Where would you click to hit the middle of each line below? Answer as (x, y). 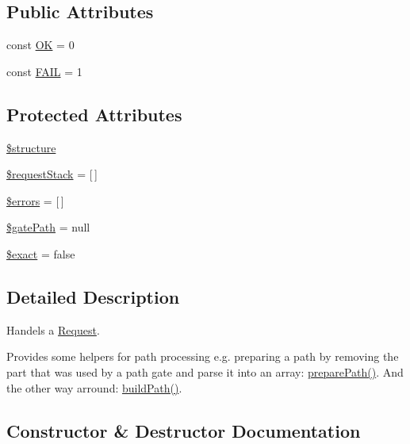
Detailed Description (93, 296)
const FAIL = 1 (44, 71)
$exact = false (41, 253)
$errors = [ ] (35, 200)
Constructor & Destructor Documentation (184, 430)
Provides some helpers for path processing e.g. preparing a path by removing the (203, 356)
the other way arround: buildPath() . (94, 387)
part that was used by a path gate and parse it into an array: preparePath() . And (205, 371)
